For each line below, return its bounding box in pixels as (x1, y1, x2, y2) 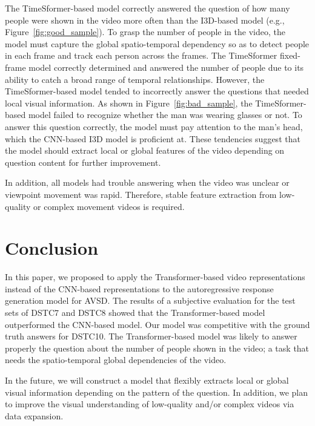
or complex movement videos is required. (33, 200, 185, 212)
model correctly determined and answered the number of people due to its (28, 61, 304, 73)
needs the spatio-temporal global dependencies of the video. (5, 353, 227, 366)
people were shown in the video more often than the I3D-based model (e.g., (5, 13, 285, 26)
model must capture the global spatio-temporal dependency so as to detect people (5, 37, 310, 50)
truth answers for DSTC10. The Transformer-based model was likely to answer (5, 330, 297, 342)
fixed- (279, 49, 300, 62)
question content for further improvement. (5, 156, 161, 168)
